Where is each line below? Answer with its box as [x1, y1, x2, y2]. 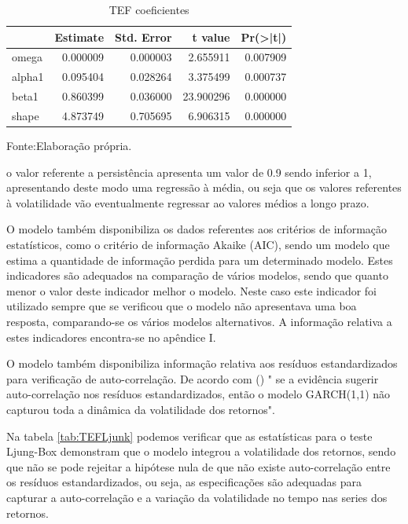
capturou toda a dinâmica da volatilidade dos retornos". [6, 401, 275, 417]
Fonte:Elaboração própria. [6, 137, 132, 154]
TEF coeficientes [108, 2, 189, 17]
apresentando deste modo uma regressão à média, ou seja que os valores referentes [6, 179, 402, 196]
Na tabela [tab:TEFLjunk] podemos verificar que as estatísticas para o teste [6, 427, 373, 444]
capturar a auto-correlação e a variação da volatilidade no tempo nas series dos [6, 489, 388, 505]
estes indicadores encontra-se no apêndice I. [6, 328, 216, 345]
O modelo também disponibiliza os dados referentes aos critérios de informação [6, 221, 388, 237]
